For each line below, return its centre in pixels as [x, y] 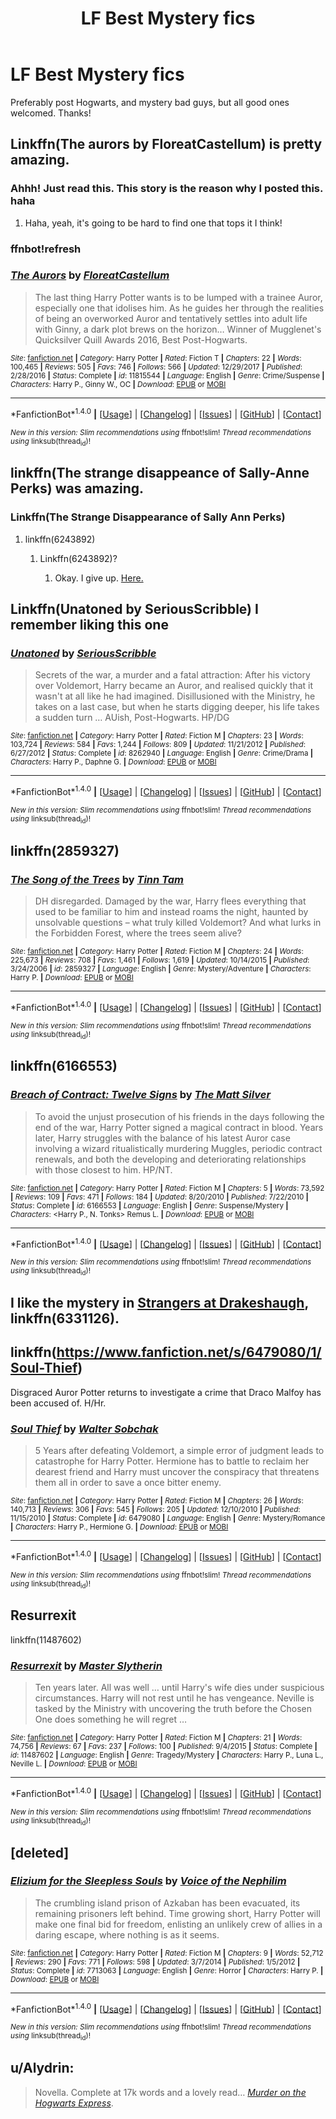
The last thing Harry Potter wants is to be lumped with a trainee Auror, [178, 297]
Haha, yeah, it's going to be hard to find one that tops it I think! [153, 223]
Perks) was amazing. [77, 488]
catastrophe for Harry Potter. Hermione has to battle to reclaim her [172, 1461]
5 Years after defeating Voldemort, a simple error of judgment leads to [179, 1451]
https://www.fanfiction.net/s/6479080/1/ [189, 1352]
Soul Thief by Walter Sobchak [84, 1429]
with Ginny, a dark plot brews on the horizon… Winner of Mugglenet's [178, 329]
